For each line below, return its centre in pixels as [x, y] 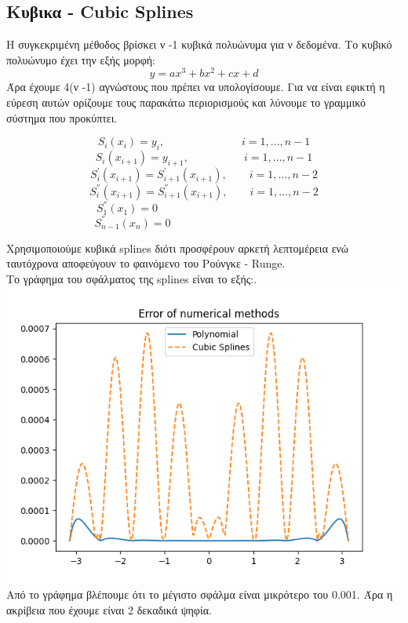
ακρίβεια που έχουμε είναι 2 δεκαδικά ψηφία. [109, 609]
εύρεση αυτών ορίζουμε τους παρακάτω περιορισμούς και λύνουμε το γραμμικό [186, 102]
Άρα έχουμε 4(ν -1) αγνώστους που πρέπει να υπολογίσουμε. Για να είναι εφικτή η [196, 87]
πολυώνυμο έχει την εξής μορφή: [81, 59]
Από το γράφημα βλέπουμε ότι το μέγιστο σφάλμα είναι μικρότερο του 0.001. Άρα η [200, 594]
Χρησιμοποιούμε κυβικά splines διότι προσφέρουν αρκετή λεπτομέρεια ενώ [178, 248]
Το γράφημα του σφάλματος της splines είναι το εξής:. [132, 279]
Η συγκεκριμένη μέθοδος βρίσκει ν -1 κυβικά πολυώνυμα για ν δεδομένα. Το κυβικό [199, 44]
